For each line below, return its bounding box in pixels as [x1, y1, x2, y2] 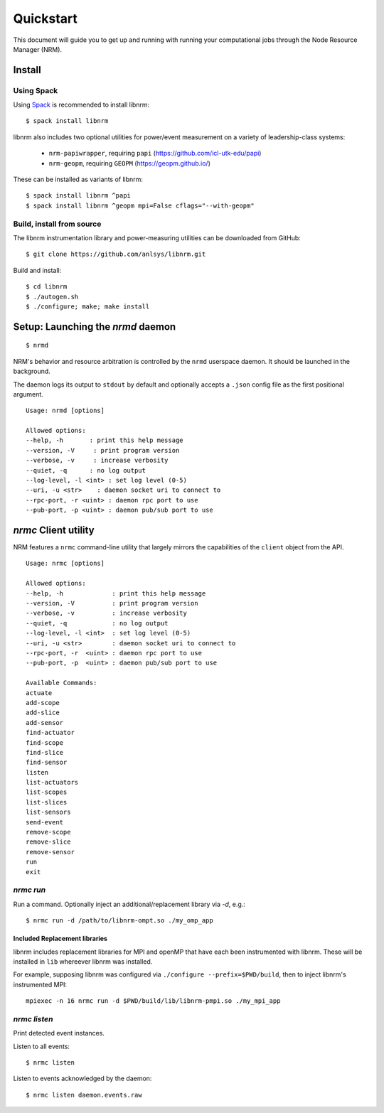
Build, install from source [13, 219, 102, 229]
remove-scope [26, 828, 71, 837]
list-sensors [26, 808, 71, 817]
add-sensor [26, 719, 64, 726]
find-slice [26, 748, 64, 756]
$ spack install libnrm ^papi [26, 192, 132, 200]
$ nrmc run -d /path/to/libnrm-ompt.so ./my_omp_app [26, 917, 213, 925]
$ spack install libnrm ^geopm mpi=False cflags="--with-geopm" [26, 201, 255, 210]
